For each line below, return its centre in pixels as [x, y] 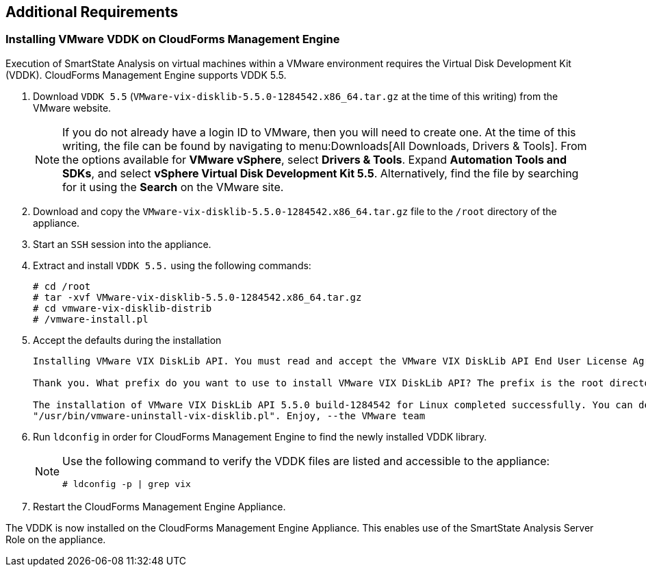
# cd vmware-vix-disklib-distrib [122, 308]
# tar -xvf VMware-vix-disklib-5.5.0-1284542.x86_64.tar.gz [197, 297]
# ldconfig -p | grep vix [127, 484]
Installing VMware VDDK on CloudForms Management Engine [173, 39]
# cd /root [62, 286]
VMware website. [72, 108]
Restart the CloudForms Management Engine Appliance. [159, 506]
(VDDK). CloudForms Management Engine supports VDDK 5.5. [146, 75]
